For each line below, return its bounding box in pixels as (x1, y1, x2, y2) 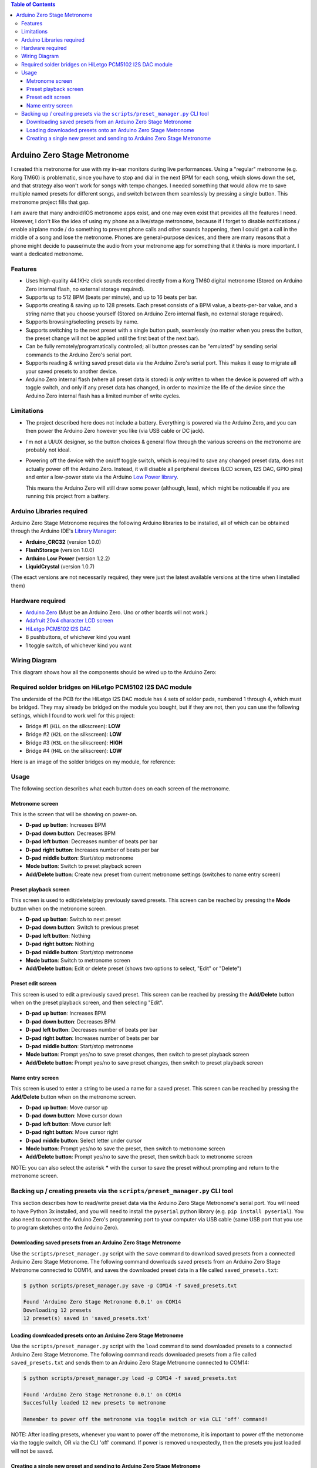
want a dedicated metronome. (11, 250, 84, 258)
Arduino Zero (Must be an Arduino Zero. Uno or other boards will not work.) (25, 608, 208, 616)
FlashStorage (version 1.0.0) (25, 547, 95, 554)
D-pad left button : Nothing (25, 932, 91, 939)
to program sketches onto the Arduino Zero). (11, 1224, 119, 1231)
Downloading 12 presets (23, 1307, 92, 1314)
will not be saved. (11, 1447, 53, 1454)
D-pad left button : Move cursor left (25, 1120, 112, 1127)
